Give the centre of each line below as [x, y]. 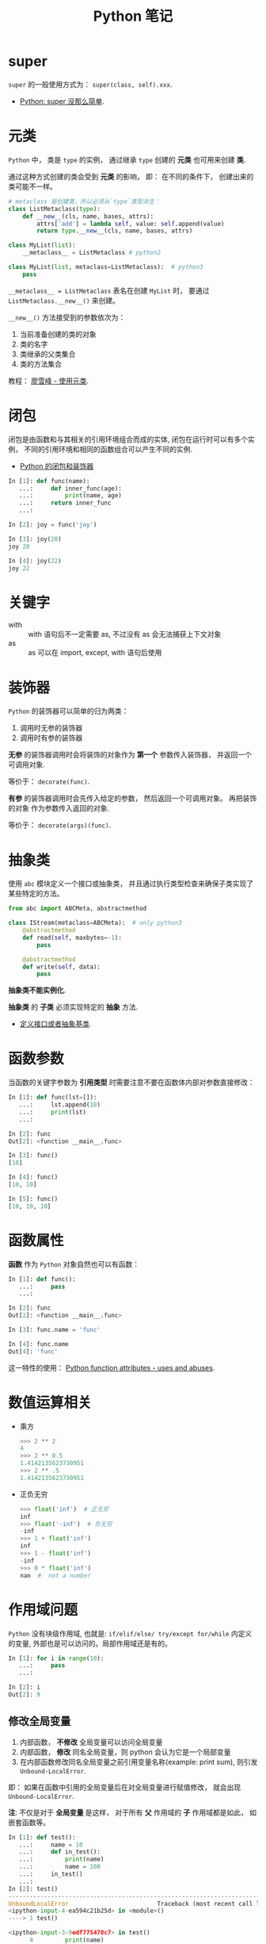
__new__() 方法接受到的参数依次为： [67, 317]
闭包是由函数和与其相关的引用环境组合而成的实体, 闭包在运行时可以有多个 [128, 439]
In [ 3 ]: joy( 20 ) [35, 539]
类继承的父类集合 [47, 354]
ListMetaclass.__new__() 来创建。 [64, 300]
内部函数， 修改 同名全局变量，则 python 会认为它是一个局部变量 [125, 1752]
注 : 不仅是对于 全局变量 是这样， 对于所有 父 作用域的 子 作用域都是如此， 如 [133, 1812]
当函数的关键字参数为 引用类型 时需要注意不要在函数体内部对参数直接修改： [131, 1083]
